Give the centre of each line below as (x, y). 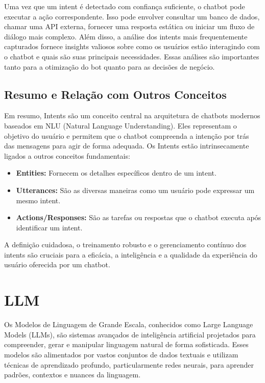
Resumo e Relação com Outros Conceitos (115, 94)
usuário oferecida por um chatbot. (57, 264)
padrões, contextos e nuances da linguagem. (73, 375)
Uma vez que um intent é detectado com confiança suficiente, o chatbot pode (125, 6)
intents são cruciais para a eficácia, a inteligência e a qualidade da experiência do (131, 254)
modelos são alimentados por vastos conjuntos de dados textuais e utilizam (121, 354)
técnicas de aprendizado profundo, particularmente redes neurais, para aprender (129, 364)
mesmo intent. (38, 200)
